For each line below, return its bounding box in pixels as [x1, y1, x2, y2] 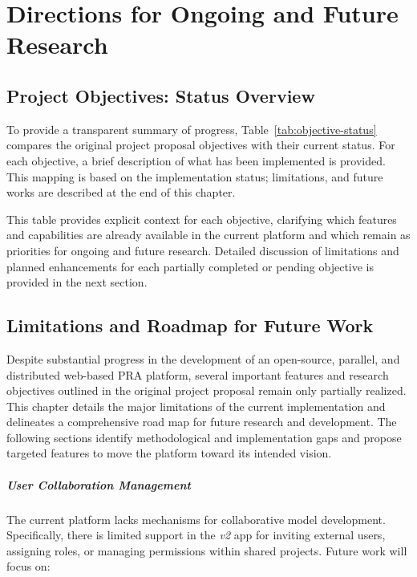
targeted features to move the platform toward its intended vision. [6, 445, 332, 461]
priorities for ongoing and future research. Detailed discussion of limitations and [6, 242, 399, 258]
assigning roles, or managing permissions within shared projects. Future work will [6, 542, 407, 559]
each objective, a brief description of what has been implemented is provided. [6, 152, 386, 169]
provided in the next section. [6, 274, 148, 291]
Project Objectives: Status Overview [6, 83, 315, 108]
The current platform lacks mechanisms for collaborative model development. [6, 510, 386, 527]
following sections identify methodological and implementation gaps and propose [6, 429, 402, 445]
